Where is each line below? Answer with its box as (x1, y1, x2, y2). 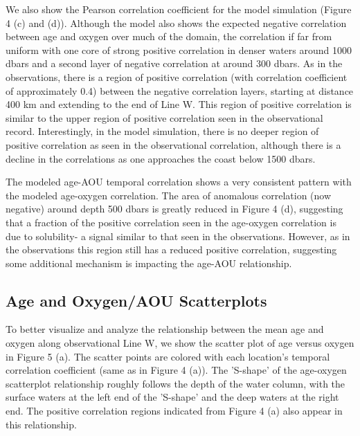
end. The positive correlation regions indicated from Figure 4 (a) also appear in (6, 403, 343, 418)
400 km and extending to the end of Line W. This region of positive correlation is (6, 97, 352, 111)
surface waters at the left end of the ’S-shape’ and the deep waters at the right (6, 390, 339, 404)
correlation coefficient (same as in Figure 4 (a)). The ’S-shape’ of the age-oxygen (6, 363, 347, 377)
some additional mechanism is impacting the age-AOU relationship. (6, 255, 292, 270)
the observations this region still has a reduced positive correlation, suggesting (6, 242, 337, 257)
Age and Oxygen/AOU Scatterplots (6, 289, 267, 311)
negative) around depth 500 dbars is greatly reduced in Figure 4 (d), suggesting (6, 201, 343, 216)
